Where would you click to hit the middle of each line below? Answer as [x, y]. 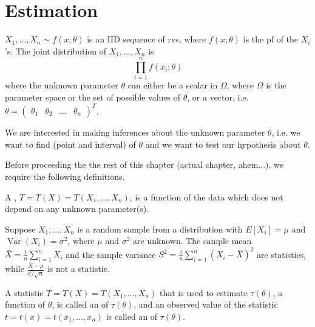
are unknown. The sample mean [192, 241]
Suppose [20, 229]
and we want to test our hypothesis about [223, 144]
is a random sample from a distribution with [160, 229]
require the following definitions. [65, 176]
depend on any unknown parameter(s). [77, 209]
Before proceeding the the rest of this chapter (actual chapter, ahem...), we [144, 164]
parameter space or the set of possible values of [93, 97]
